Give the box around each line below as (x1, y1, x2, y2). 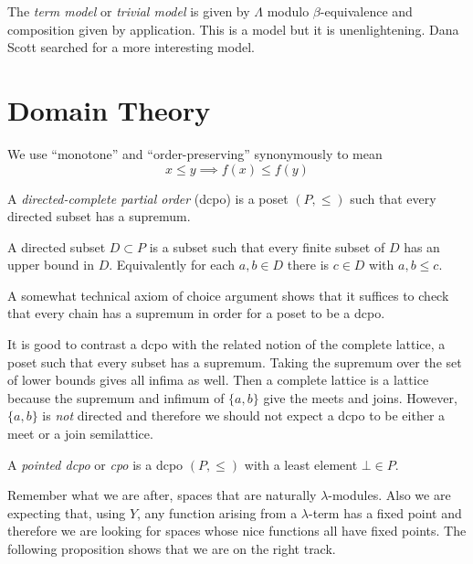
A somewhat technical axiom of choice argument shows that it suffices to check (7, 285, 449, 304)
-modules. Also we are (328, 485, 451, 505)
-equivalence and (320, 2, 413, 20)
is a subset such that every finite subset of (149, 237, 385, 256)
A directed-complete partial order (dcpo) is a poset (7, 188, 289, 208)
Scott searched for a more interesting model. (7, 37, 255, 57)
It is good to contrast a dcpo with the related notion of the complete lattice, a (7, 335, 446, 354)
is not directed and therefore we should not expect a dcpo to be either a (42, 406, 446, 425)
